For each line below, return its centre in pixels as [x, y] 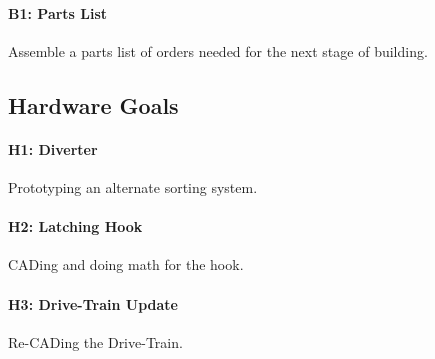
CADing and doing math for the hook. [126, 264]
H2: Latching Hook [75, 226]
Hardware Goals [93, 104]
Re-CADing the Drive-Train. [95, 341]
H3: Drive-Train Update [93, 303]
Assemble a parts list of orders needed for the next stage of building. [218, 50]
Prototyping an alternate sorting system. [133, 186]
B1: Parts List [58, 12]
